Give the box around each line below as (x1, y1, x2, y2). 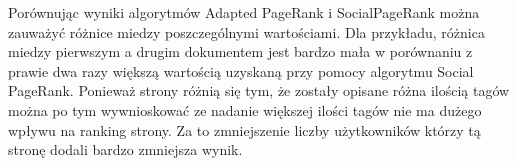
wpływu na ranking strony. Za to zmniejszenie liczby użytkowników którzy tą (8, 119, 481, 140)
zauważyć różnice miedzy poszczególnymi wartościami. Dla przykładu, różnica (8, 21, 485, 42)
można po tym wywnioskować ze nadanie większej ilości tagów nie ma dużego (8, 99, 482, 120)
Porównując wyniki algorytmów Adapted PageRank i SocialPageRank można (8, 2, 480, 22)
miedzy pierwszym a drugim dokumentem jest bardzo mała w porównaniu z (8, 41, 473, 62)
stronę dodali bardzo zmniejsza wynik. (8, 139, 243, 160)
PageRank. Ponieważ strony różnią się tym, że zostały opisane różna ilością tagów (8, 80, 510, 101)
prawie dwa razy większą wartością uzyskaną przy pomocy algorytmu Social (8, 60, 474, 81)
